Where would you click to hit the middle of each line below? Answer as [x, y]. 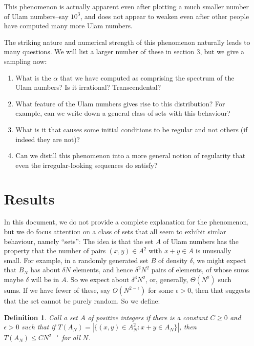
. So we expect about [98, 279]
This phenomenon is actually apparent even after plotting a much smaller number [127, 6]
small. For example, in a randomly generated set [76, 260]
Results [29, 198]
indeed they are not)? [48, 139]
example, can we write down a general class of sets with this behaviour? [123, 113]
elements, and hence [103, 270]
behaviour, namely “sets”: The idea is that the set [79, 241]
